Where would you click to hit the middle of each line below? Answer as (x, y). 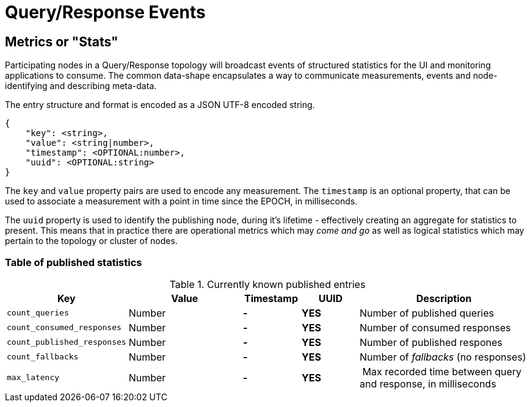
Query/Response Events (105, 12)
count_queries (38, 313)
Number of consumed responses (435, 327)
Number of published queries (427, 313)
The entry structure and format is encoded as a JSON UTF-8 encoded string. (160, 105)
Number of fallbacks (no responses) (443, 357)
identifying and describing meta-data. (81, 86)
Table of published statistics (74, 262)
